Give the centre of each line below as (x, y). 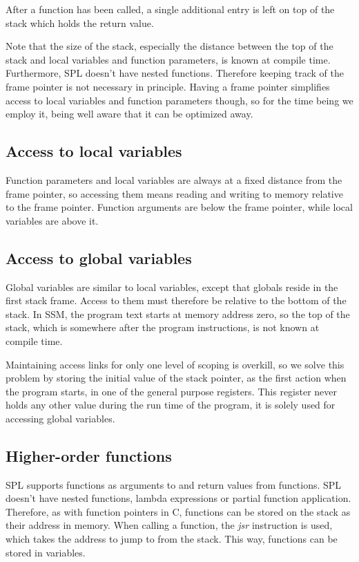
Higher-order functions (89, 455)
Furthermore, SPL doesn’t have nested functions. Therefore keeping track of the (175, 73)
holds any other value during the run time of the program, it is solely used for (171, 405)
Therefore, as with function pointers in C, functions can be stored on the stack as (178, 511)
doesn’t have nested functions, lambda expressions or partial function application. (178, 498)
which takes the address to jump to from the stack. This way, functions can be (172, 539)
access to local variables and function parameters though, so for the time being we (179, 100)
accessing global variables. (60, 418)
